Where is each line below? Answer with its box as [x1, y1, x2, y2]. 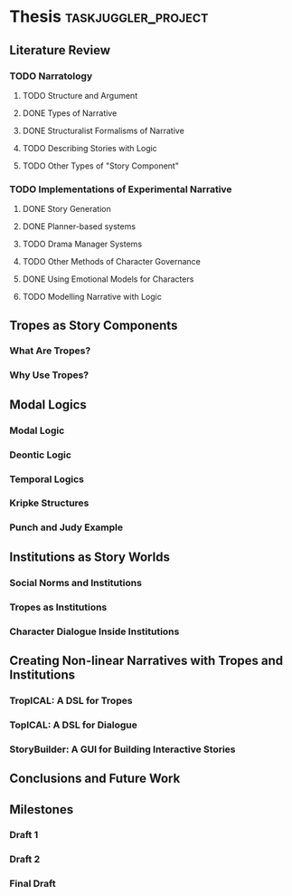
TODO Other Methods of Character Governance [22, 256, 201, 267]
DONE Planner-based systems [22, 221, 137, 232]
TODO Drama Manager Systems [22, 238, 143, 250]
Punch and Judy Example [9, 521, 124, 534]
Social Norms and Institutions [9, 576, 143, 589]
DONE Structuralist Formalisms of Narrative [22, 125, 185, 136]
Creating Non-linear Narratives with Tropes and [9, 652, 284, 668]
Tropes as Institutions [9, 601, 108, 613]
